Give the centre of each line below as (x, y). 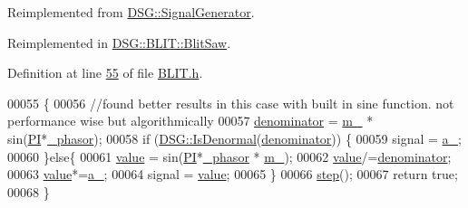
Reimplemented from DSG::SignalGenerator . (131, 12)
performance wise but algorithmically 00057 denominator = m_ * (190, 121)
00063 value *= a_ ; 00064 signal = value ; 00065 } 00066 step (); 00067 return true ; (233, 174)
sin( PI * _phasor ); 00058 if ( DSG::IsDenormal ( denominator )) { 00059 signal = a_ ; (234, 138)
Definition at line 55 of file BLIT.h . (105, 73)
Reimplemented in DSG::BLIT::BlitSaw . (119, 42)
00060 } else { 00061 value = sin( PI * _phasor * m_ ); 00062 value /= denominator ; (229, 156)
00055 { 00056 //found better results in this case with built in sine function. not (231, 103)
